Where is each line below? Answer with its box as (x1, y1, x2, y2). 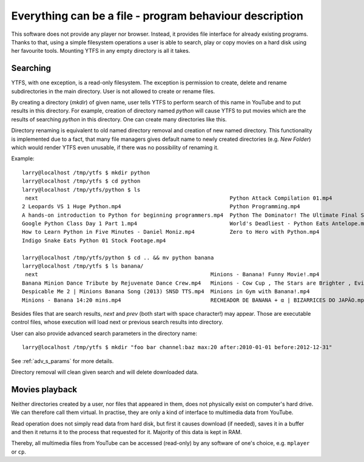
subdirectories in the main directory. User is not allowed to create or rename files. (11, 87, 215, 95)
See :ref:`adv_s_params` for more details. (11, 357, 114, 364)
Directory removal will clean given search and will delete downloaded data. (11, 368, 198, 376)
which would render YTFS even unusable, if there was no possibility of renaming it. (11, 143, 219, 151)
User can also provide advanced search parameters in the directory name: (11, 330, 197, 337)
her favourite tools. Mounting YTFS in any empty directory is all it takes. (11, 47, 190, 55)
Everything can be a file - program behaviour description (11, 9, 303, 22)
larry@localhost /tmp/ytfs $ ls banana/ (22, 263, 144, 270)
